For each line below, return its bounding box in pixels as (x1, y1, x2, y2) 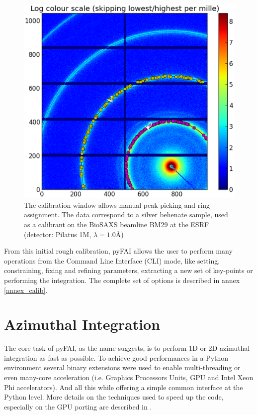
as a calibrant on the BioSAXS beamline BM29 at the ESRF (24, 219, 209, 229)
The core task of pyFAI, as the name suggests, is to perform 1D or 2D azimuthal (4, 343, 250, 353)
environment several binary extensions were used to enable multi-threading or (4, 362, 241, 373)
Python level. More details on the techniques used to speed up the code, (4, 392, 224, 402)
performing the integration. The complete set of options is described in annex (4, 275, 240, 285)
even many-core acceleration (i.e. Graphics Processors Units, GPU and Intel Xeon (4, 372, 254, 383)
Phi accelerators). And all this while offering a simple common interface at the (4, 382, 243, 392)
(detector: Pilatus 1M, (24, 229, 91, 239)
